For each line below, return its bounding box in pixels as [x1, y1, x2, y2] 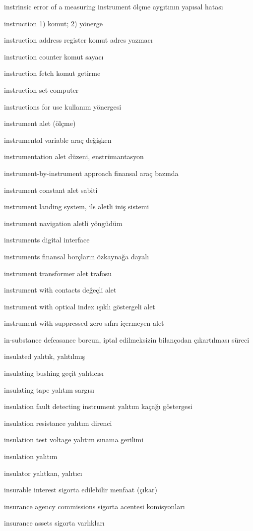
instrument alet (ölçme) [4, 118, 76, 128]
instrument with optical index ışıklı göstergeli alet [4, 301, 155, 311]
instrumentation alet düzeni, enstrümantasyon [4, 151, 144, 162]
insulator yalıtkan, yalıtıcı [4, 468, 82, 478]
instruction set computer [4, 84, 79, 95]
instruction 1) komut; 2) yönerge [4, 18, 103, 28]
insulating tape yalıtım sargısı [4, 384, 94, 395]
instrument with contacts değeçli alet [4, 285, 117, 295]
